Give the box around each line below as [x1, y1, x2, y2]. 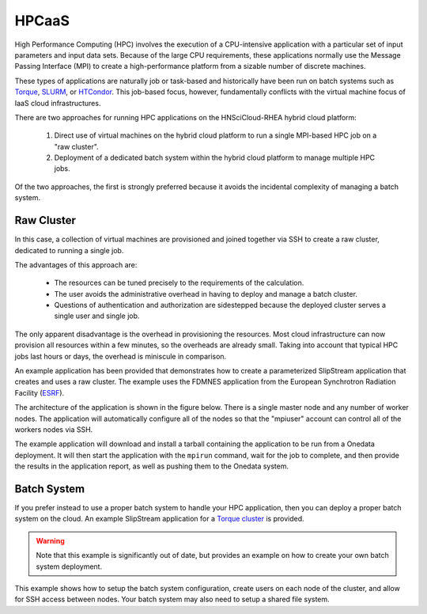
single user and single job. [54, 311, 140, 320]
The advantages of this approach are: [14, 260, 138, 269]
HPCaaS [14, 12, 70, 29]
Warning [36, 536, 65, 545]
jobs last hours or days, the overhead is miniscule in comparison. [14, 351, 227, 361]
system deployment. [36, 562, 103, 571]
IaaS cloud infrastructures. [14, 98, 101, 108]
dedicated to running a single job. [14, 245, 124, 255]
